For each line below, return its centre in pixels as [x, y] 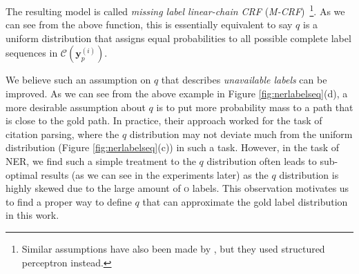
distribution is [309, 174]
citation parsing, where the [62, 134]
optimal [22, 174]
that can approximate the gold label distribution [245, 201]
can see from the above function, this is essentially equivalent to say [149, 25]
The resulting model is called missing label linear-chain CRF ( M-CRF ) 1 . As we [175, 10]
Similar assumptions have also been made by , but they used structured [173, 248]
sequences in [32, 53]
